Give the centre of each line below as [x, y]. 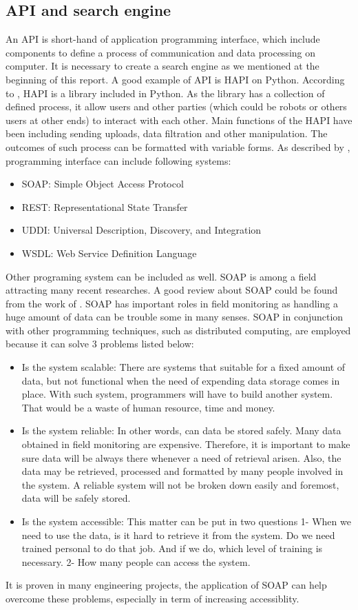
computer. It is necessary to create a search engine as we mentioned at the [162, 66]
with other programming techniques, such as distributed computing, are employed [178, 330]
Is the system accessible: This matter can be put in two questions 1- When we [186, 521]
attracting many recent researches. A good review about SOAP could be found [172, 290]
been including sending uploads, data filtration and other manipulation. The [167, 133]
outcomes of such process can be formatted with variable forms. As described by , [178, 146]
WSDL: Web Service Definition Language [109, 253]
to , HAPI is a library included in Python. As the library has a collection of [165, 93]
